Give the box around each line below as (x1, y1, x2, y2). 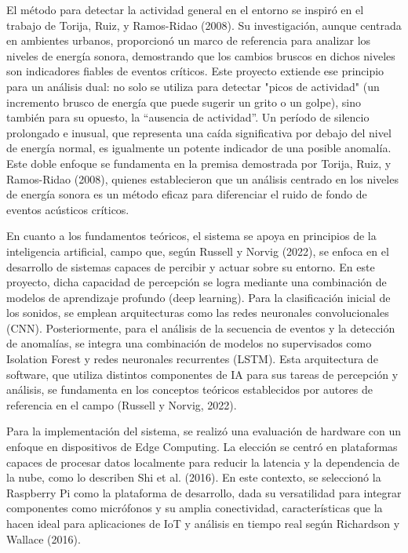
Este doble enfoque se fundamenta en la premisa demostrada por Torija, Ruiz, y (6, 155, 392, 171)
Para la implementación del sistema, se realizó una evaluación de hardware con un (6, 423, 401, 439)
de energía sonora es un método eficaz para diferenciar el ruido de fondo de (6, 186, 367, 202)
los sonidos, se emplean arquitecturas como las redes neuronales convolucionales (6, 304, 389, 321)
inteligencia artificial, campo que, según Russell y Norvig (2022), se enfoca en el (6, 242, 389, 259)
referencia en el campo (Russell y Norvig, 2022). (6, 396, 237, 413)
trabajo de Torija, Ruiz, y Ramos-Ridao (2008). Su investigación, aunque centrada (6, 16, 402, 33)
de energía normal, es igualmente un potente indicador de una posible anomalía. (6, 140, 392, 156)
